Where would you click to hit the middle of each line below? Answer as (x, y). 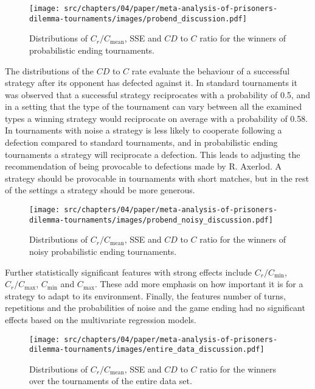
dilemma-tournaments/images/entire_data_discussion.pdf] (147, 350)
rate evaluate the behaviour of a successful (211, 70)
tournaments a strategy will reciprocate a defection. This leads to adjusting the (153, 154)
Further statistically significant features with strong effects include (129, 272)
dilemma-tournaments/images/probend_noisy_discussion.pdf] (151, 220)
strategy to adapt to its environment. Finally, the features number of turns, (145, 295)
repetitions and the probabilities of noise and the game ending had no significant (155, 308)
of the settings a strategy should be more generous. (100, 190)
